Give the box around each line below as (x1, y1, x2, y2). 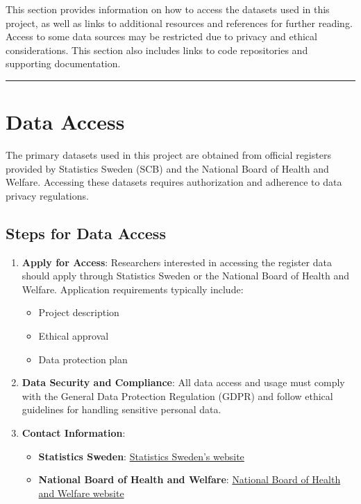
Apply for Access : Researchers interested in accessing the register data (22, 254, 332, 269)
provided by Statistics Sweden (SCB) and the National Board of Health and (6, 161, 329, 175)
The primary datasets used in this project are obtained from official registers (6, 148, 331, 162)
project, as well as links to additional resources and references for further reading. (6, 15, 353, 30)
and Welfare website (38, 485, 124, 500)
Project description (38, 305, 119, 320)
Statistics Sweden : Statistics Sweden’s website (38, 449, 244, 463)
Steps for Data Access (6, 222, 166, 243)
